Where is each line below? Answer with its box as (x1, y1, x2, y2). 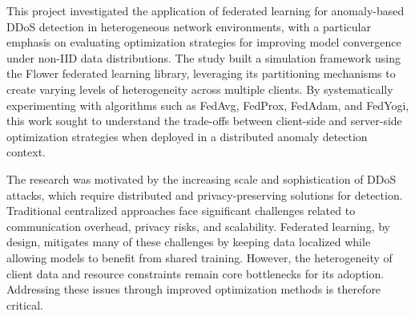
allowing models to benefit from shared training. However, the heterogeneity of (6, 249, 393, 265)
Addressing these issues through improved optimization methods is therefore (6, 281, 381, 298)
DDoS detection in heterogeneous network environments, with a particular (6, 18, 371, 34)
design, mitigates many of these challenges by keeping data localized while (6, 233, 371, 250)
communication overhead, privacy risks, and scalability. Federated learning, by (6, 217, 390, 234)
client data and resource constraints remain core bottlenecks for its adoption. (6, 265, 385, 282)
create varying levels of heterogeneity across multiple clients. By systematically (6, 80, 393, 97)
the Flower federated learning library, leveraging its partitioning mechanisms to (6, 65, 396, 82)
